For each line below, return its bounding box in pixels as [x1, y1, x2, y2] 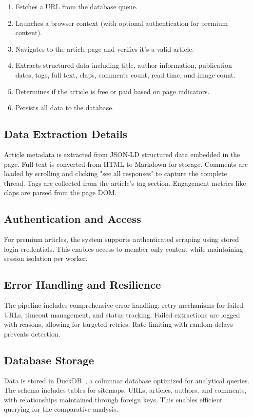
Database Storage [4, 352, 94, 367]
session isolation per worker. [4, 253, 88, 263]
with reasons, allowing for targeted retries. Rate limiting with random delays [4, 319, 233, 329]
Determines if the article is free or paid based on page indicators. [15, 86, 210, 96]
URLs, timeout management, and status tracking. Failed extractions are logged [4, 309, 240, 319]
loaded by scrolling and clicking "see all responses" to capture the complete [4, 168, 227, 179]
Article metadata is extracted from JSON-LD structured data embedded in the [4, 149, 240, 159]
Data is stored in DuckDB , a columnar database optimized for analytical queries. [4, 375, 250, 385]
